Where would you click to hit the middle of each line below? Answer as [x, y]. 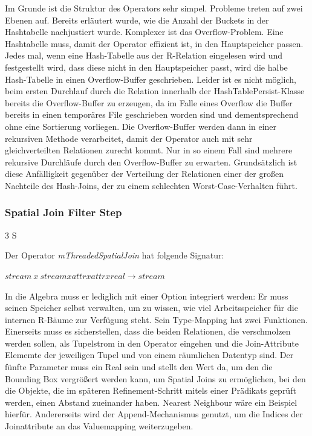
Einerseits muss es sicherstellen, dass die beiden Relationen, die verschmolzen [148, 331]
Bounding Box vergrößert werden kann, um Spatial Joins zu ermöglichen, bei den [155, 378]
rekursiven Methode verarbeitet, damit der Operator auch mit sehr [129, 138]
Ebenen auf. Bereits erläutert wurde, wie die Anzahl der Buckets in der [137, 20]
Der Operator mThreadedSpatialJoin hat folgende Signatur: [115, 255]
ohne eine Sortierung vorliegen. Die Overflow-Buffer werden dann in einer [141, 126]
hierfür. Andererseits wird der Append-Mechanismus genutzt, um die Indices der [154, 414]
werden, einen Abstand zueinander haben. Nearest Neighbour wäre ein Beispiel [151, 402]
